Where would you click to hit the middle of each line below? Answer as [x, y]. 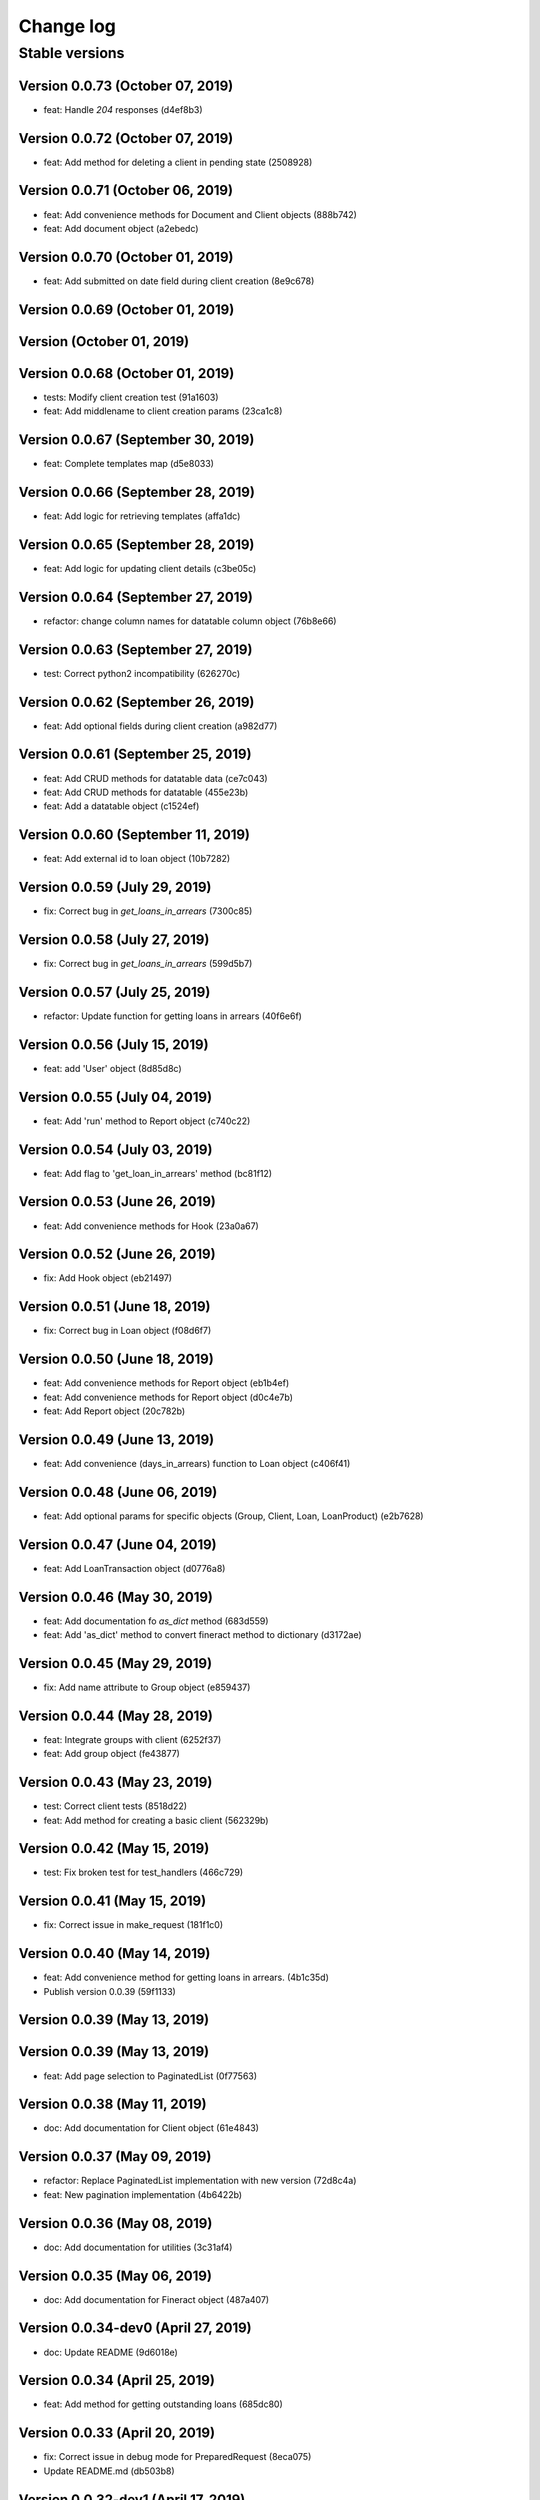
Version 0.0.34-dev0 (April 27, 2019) [135, 2328]
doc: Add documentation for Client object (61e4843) [151, 2128]
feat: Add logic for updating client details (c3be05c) [150, 568]
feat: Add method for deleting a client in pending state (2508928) [178, 162]
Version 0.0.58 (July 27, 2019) [114, 939]
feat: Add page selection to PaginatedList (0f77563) [150, 2076]
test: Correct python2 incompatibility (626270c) [142, 673]
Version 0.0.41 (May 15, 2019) [112, 1901]
